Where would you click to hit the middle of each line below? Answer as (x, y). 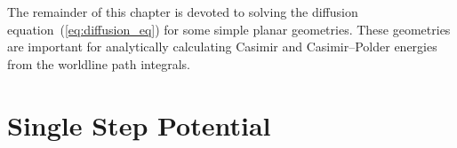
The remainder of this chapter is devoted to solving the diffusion (183, 12)
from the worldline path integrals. (99, 63)
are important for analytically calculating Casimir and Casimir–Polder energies (222, 47)
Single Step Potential (139, 125)
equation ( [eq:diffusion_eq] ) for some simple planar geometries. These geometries (229, 29)
